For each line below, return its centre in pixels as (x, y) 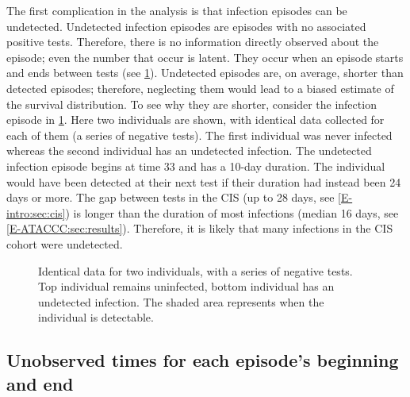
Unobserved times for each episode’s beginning (203, 360)
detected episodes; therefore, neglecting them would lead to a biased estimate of (200, 88)
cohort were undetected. (65, 243)
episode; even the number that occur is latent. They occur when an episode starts (205, 57)
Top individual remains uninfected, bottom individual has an (186, 286)
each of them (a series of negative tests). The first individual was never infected (199, 135)
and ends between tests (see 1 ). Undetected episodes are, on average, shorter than (205, 73)
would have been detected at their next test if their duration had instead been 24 (204, 181)
